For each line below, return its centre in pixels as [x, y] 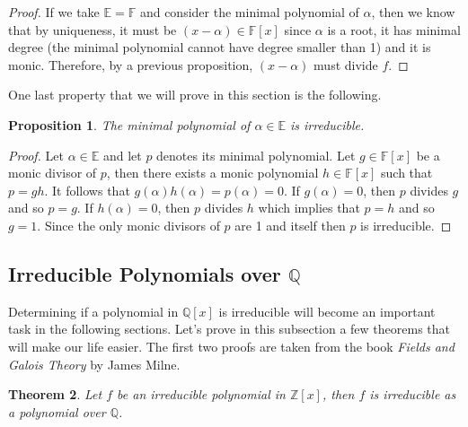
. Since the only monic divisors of [128, 225]
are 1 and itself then [290, 225]
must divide [346, 64]
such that [407, 173]
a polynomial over [57, 411]
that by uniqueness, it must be [93, 29]
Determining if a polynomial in [93, 311]
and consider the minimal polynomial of [249, 12]
